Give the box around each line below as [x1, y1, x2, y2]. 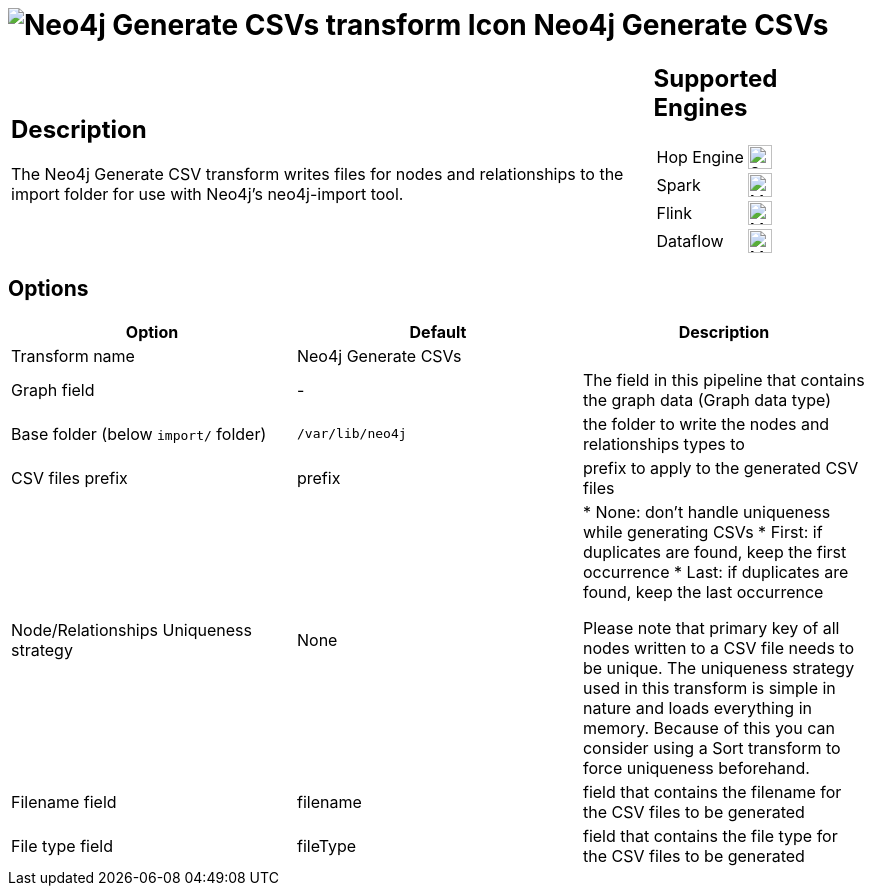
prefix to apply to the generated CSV [582, 457, 859, 478]
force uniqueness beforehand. [582, 757, 810, 778]
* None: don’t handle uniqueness [582, 501, 831, 522]
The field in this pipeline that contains [582, 369, 865, 390]
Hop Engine [656, 146, 744, 167]
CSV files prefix [11, 467, 128, 488]
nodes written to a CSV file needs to [582, 637, 854, 658]
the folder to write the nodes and [582, 413, 830, 434]
